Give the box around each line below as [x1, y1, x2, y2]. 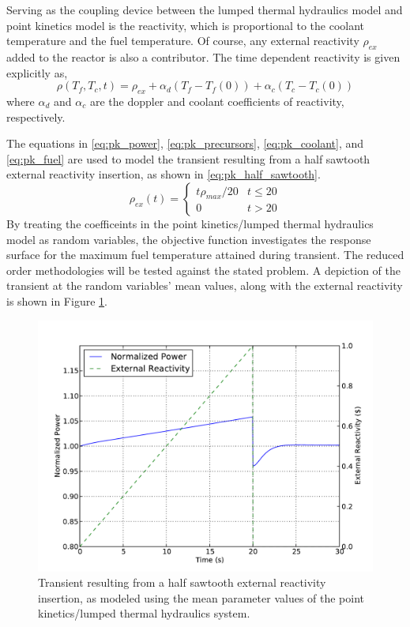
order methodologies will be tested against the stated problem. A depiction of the [6, 261, 401, 278]
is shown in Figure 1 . [6, 292, 107, 309]
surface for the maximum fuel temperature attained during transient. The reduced [6, 246, 404, 263]
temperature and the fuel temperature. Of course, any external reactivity [6, 32, 359, 49]
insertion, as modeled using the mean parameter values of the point [38, 589, 365, 606]
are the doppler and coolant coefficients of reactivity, [89, 92, 344, 109]
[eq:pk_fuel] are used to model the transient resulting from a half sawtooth [6, 150, 371, 167]
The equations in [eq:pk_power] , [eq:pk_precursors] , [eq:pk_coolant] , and [6, 135, 364, 152]
